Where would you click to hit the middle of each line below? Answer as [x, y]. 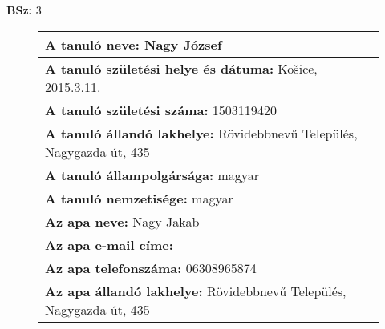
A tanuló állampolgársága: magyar [152, 175]
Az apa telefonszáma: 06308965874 [151, 267]
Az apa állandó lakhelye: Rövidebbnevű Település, [196, 291]
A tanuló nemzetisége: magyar [139, 198]
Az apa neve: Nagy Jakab [122, 221]
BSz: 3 [24, 10]
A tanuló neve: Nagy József [134, 44]
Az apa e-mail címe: [109, 244]
